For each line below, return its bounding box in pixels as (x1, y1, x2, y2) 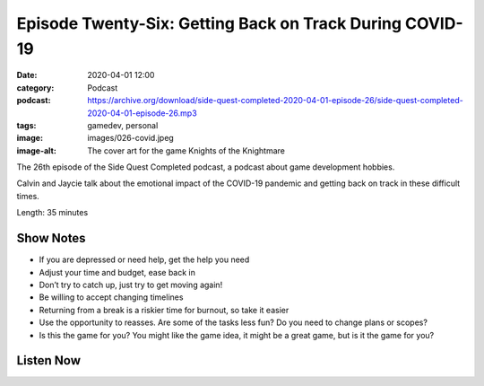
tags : (16, 119, 37, 130)
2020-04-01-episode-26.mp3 (87, 108, 197, 118)
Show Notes (16, 231, 86, 246)
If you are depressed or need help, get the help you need (39, 254, 250, 265)
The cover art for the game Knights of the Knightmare (87, 145, 286, 156)
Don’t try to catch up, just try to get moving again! (39, 279, 223, 290)
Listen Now (16, 353, 81, 368)
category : (16, 82, 55, 93)
